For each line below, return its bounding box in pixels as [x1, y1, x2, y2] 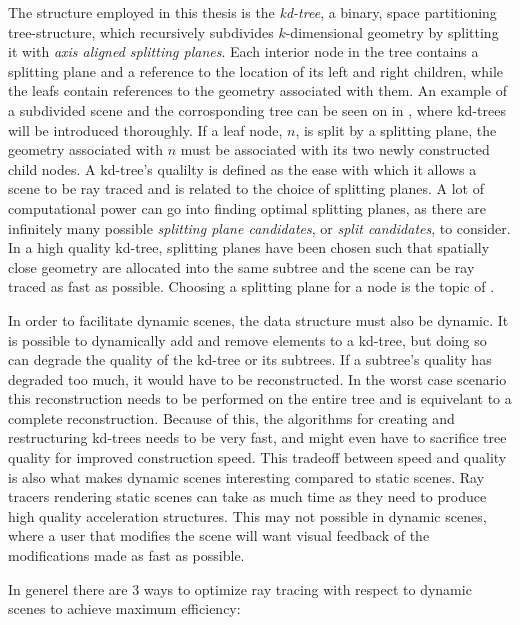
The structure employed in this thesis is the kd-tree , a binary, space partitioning [8, 2, 497, 22]
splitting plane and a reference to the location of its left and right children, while [8, 60, 504, 81]
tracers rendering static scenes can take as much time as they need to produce [8, 486, 487, 507]
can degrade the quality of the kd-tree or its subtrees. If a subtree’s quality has [8, 349, 492, 370]
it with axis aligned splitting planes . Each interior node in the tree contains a [8, 41, 479, 62]
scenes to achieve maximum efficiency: [8, 598, 241, 619]
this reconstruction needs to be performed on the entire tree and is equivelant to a [8, 388, 512, 409]
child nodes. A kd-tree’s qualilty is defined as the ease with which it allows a [8, 158, 477, 179]
